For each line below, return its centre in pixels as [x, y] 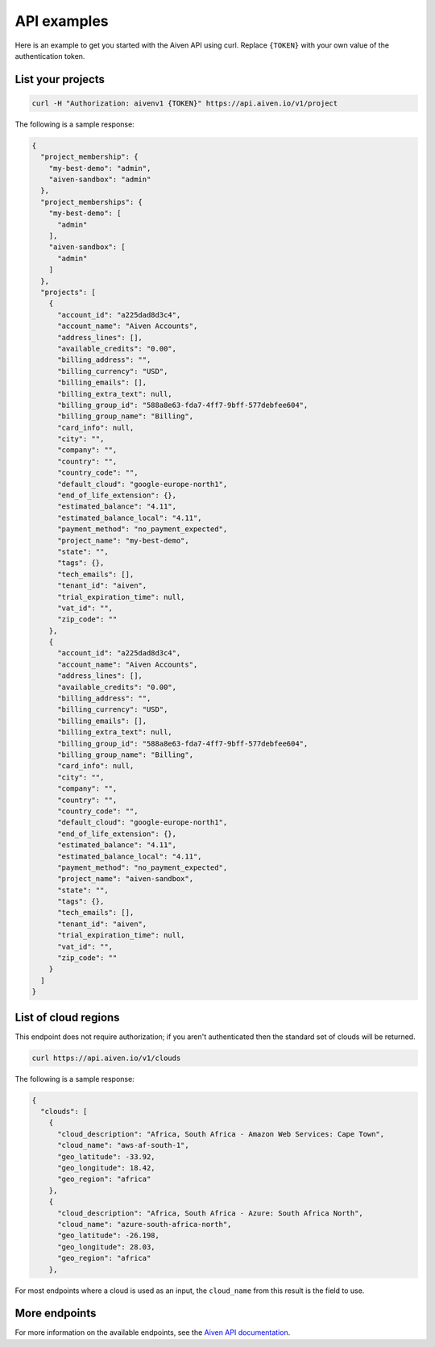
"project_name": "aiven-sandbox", [125, 879]
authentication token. [50, 56]
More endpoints [56, 1314]
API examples [62, 21]
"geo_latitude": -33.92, [107, 1156]
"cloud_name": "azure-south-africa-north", [145, 1224]
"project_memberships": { [91, 202]
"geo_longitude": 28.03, [107, 1247]
